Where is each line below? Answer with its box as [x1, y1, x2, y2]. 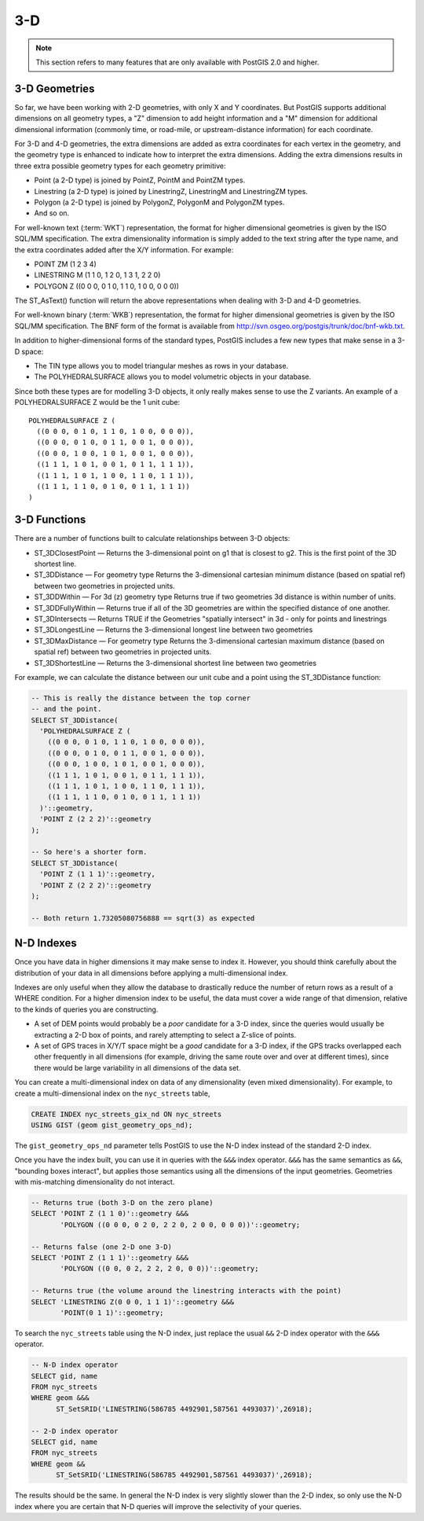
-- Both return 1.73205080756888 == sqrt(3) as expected [31, 913, 255, 923]
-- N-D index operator [31, 1361, 119, 1369]
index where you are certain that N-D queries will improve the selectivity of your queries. [14, 1501, 302, 1511]
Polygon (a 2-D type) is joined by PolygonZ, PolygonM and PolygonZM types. [34, 197, 285, 207]
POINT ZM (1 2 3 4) [34, 259, 97, 269]
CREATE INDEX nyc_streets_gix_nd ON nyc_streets [31, 1109, 222, 1119]
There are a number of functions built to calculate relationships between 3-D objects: [14, 534, 291, 543]
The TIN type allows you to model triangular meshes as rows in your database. [34, 362, 289, 371]
